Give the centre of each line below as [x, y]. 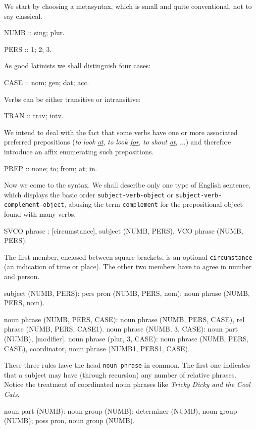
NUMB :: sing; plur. [34, 32]
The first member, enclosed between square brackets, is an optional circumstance [128, 257]
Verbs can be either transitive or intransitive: [72, 99]
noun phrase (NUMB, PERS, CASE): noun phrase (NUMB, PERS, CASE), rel [124, 319]
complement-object [34, 205]
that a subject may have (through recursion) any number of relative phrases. [120, 374]
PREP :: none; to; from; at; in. [51, 168]
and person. [22, 276]
